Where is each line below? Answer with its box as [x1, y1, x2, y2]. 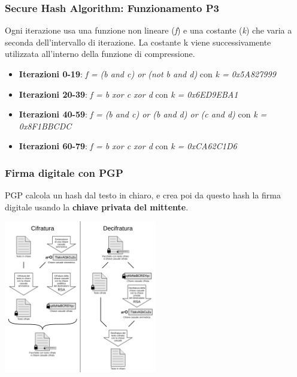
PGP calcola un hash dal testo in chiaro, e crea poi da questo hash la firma [5, 189, 281, 201]
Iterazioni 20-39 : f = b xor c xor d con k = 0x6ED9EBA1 [19, 88, 238, 100]
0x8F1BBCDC [19, 119, 72, 132]
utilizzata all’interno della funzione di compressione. [5, 47, 195, 60]
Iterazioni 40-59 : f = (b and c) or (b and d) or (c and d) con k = [19, 108, 267, 120]
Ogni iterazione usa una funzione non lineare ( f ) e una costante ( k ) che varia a [5, 24, 292, 37]
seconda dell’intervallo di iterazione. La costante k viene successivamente [5, 35, 271, 48]
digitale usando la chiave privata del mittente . [5, 200, 189, 213]
